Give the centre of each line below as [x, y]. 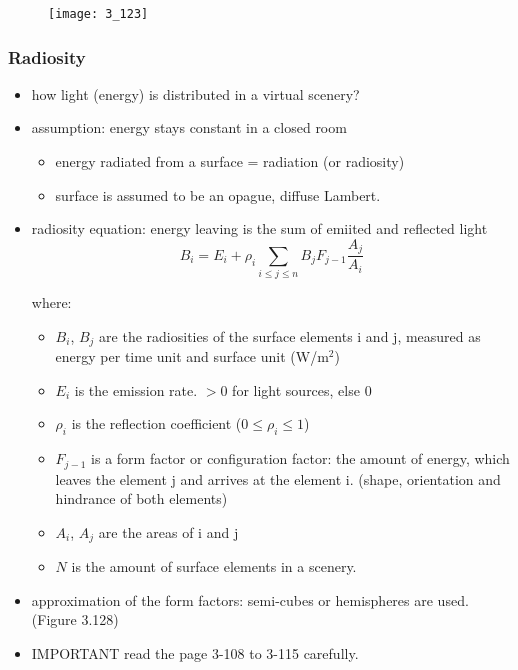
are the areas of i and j [168, 531]
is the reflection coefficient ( [156, 423]
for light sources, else [296, 389]
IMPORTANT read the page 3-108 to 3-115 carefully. [195, 652]
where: [51, 302]
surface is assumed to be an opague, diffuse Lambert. [218, 194]
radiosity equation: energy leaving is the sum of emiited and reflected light [259, 228]
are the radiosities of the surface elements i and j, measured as [290, 335]
